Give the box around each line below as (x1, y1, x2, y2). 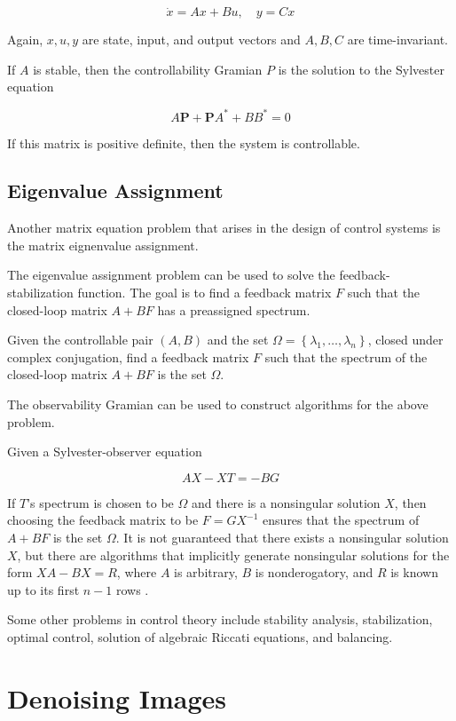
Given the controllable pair (7, 330, 153, 349)
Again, (7, 30, 43, 49)
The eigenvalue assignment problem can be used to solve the (7, 265, 335, 284)
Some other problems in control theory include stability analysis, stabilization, (7, 610, 433, 629)
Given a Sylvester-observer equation (7, 442, 202, 461)
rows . (115, 580, 149, 598)
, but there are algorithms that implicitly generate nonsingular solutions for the (17, 545, 450, 564)
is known (390, 563, 438, 582)
